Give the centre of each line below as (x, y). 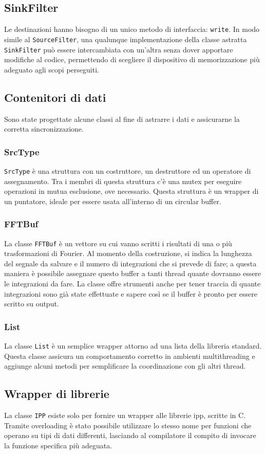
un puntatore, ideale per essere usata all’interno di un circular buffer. (113, 201)
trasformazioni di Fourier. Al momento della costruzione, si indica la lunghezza (128, 253)
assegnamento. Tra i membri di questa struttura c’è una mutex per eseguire (123, 181)
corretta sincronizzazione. (44, 129)
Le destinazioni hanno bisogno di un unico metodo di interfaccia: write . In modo (132, 29)
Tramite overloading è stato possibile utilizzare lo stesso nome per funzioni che (128, 425)
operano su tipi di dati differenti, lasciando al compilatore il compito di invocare (130, 435)
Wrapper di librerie (57, 394)
